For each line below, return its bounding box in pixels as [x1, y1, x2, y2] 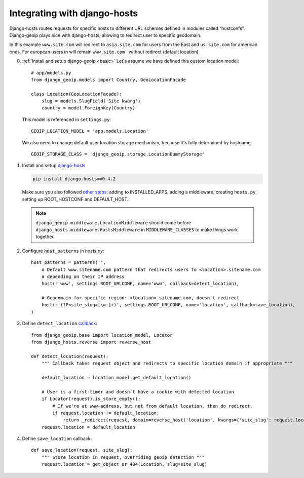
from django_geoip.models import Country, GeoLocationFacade [31, 76, 186, 83]
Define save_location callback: [22, 435, 92, 442]
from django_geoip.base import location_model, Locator [31, 332, 173, 338]
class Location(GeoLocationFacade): [31, 91, 122, 97]
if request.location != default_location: [52, 410, 160, 416]
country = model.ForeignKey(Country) [41, 105, 135, 111]
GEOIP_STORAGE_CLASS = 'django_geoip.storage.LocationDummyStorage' [31, 151, 205, 157]
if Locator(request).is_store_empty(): [41, 396, 141, 402]
